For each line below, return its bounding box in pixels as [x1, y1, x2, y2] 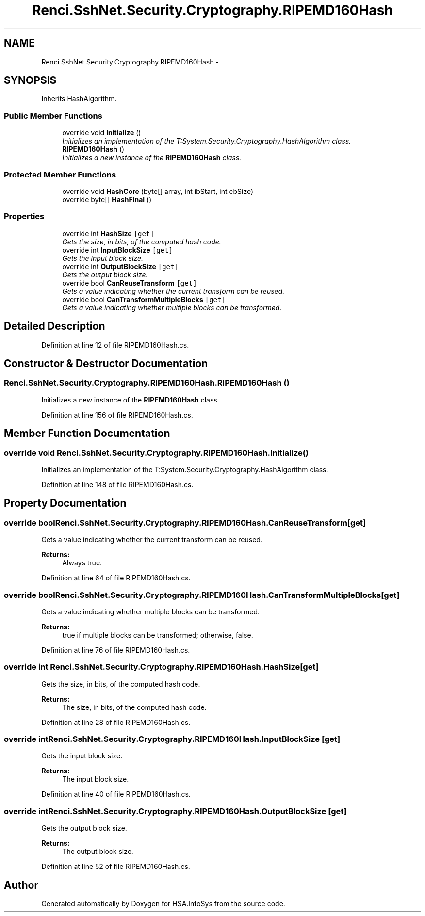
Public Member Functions [4, 111, 102, 121]
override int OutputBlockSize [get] [62, 262, 179, 271]
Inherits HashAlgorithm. [41, 95, 117, 103]
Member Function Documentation [4, 427, 170, 440]
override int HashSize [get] [62, 229, 154, 238]
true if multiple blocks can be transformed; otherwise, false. [62, 630, 253, 639]
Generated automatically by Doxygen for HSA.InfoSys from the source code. [41, 900, 285, 908]
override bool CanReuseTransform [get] [62, 278, 197, 287]
